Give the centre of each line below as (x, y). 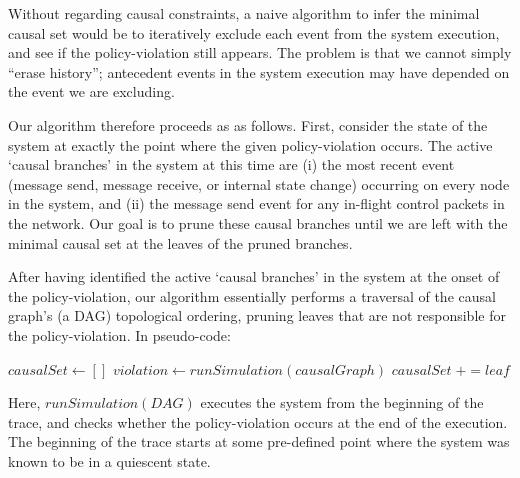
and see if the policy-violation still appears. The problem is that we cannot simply (260, 52)
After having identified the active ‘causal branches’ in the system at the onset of (254, 276)
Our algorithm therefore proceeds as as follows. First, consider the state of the (248, 124)
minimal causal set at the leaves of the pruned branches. (180, 242)
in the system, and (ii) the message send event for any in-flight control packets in (256, 203)
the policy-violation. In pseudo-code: (119, 334)
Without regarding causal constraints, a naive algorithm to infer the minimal (244, 13)
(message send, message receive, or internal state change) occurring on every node (259, 183)
